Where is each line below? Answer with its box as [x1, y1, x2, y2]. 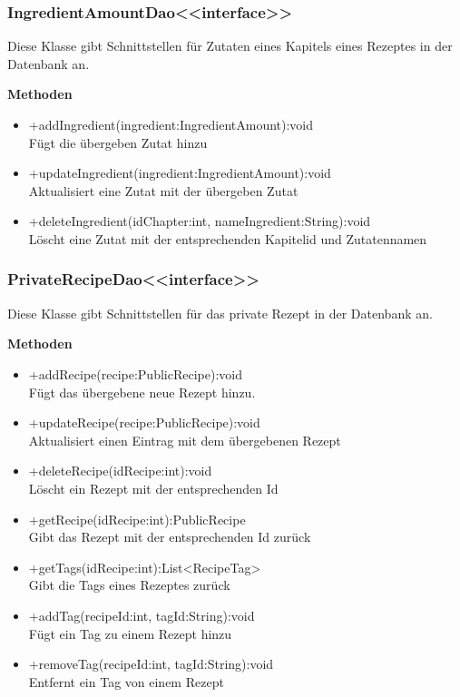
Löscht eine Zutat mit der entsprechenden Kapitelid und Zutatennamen [28, 229, 427, 248]
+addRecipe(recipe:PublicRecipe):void [28, 364, 242, 383]
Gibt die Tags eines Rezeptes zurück [28, 575, 230, 594]
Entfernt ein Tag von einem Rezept [28, 672, 224, 691]
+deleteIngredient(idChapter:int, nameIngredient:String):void [28, 211, 371, 231]
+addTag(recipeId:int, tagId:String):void [28, 605, 255, 624]
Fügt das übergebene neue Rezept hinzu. [28, 382, 256, 401]
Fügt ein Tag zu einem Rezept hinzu [28, 623, 232, 643]
